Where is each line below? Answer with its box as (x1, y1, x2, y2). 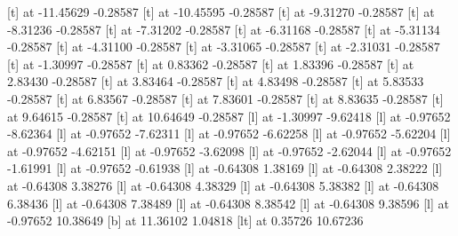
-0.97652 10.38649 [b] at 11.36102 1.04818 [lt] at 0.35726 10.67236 (7, 211, 364, 230)
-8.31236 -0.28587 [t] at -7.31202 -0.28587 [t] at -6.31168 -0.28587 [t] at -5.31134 (7, 20, 440, 38)
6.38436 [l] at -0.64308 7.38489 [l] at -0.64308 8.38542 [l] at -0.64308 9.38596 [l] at (7, 193, 449, 212)
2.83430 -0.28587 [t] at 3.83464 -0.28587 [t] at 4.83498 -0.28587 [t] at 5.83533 (7, 72, 424, 90)
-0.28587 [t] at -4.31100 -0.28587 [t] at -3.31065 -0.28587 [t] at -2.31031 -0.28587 (7, 37, 440, 56)
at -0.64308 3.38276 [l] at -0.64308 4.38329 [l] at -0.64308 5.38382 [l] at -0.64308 (7, 176, 439, 194)
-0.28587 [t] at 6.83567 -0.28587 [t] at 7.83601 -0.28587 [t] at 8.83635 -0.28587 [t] (7, 89, 444, 107)
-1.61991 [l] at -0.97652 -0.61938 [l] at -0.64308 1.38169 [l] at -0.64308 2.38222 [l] (7, 159, 443, 177)
